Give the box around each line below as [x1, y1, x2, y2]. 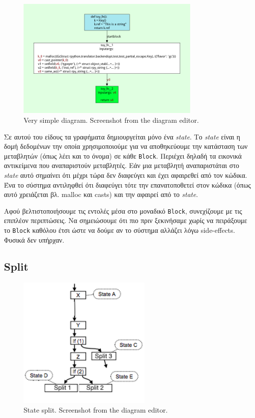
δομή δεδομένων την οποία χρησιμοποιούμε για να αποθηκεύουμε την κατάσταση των [4, 141, 248, 151]
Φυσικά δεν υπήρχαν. [4, 234, 64, 245]
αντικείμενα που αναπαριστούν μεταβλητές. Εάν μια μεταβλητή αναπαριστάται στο [4, 160, 239, 170]
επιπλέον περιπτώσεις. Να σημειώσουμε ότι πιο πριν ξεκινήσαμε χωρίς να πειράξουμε [4, 215, 247, 225]
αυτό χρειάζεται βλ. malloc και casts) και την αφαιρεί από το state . [4, 189, 198, 199]
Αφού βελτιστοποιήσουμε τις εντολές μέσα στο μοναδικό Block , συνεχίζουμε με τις [4, 205, 242, 216]
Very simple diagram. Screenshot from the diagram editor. [24, 115, 199, 125]
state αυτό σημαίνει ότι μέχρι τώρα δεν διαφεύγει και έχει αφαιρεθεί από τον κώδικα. [4, 170, 248, 180]
